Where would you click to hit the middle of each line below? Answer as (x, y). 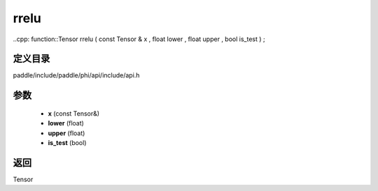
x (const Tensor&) (74, 113)
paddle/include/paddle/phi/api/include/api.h (76, 75)
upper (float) (66, 133)
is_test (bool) (67, 143)
